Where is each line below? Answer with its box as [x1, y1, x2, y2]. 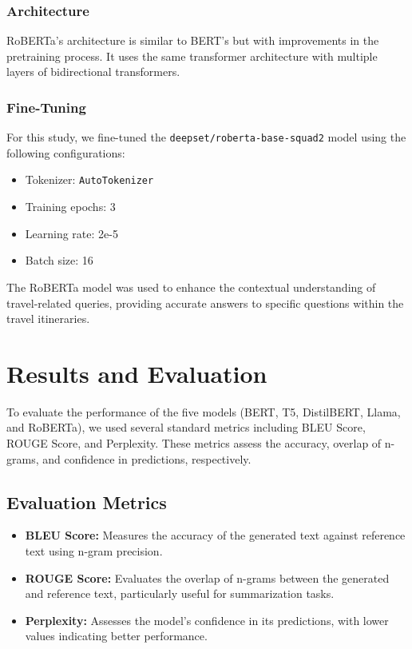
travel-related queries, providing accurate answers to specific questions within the [6, 294, 404, 311]
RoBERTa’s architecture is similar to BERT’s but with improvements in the [6, 32, 379, 49]
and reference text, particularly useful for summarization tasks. [25, 585, 335, 602]
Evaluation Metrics [6, 489, 167, 514]
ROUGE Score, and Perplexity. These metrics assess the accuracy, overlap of [6, 435, 382, 451]
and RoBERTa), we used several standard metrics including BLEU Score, [6, 419, 366, 436]
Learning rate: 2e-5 [25, 225, 118, 241]
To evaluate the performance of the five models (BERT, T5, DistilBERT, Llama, [6, 403, 401, 420]
